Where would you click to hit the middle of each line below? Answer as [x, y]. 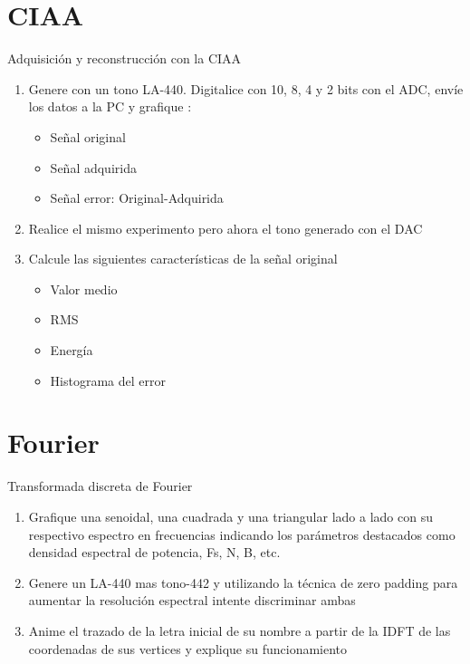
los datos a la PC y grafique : [110, 106]
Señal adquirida [93, 167]
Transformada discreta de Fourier [100, 486]
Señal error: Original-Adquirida [137, 198]
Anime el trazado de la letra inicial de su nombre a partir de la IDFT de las [240, 630]
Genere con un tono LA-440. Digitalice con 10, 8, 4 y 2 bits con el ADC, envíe [246, 88]
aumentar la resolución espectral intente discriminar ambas [192, 600]
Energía [72, 350]
